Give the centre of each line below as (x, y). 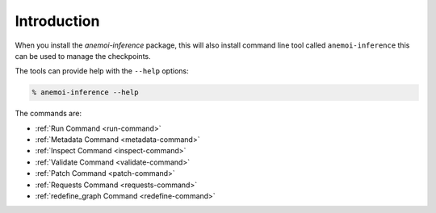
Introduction (57, 21)
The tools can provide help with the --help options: (102, 71)
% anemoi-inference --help (85, 92)
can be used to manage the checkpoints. (83, 56)
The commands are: (48, 114)
